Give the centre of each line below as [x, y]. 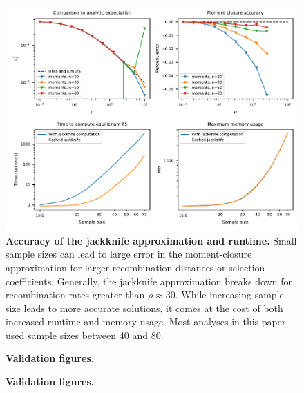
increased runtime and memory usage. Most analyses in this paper [146, 322]
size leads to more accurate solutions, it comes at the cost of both [144, 308]
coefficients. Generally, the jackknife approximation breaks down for [149, 281]
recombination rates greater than [75, 295]
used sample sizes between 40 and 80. [85, 335]
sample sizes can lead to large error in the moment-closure [129, 254]
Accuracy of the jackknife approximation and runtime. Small [151, 240]
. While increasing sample [229, 295]
